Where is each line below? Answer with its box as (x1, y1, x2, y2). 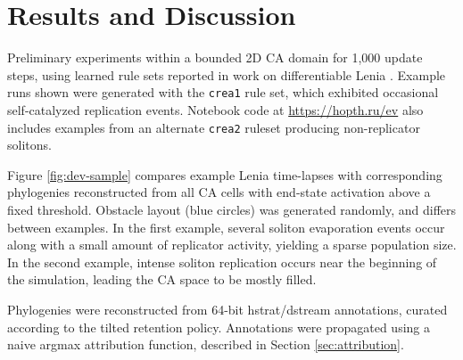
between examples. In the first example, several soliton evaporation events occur (7, 217, 445, 236)
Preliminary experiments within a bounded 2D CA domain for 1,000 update (7, 48, 423, 67)
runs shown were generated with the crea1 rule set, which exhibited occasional (7, 83, 439, 102)
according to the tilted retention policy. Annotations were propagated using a (7, 317, 431, 336)
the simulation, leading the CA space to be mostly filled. (7, 270, 317, 289)
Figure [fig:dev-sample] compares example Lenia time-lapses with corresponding (7, 165, 442, 184)
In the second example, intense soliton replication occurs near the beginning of (7, 252, 437, 271)
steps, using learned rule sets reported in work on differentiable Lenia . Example (7, 65, 446, 84)
